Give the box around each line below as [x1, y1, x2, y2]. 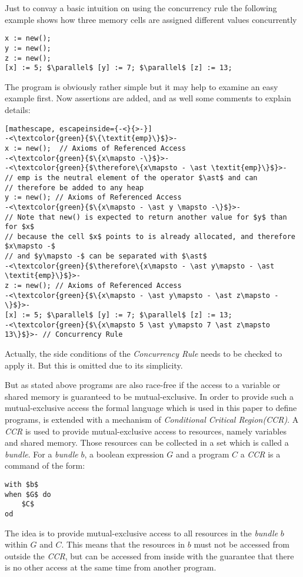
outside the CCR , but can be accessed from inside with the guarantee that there [5, 549, 294, 562]
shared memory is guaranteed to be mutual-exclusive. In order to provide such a [5, 390, 294, 402]
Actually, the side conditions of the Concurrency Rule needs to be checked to [5, 347, 282, 360]
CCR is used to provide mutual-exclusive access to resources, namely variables [5, 425, 287, 437]
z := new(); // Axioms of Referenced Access [5, 281, 182, 290]
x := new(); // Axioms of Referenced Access [5, 144, 186, 152]
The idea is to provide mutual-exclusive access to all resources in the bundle [5, 526, 278, 539]
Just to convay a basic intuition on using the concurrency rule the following [5, 2, 277, 14]
